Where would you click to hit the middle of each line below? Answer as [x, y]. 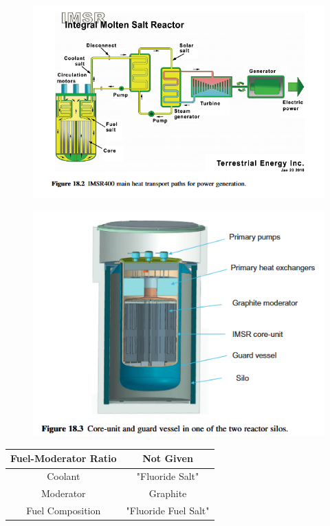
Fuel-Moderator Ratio [64, 458]
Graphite [168, 493]
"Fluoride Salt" [168, 476]
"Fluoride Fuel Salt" [168, 510]
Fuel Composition [64, 510]
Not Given [168, 458]
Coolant [64, 476]
